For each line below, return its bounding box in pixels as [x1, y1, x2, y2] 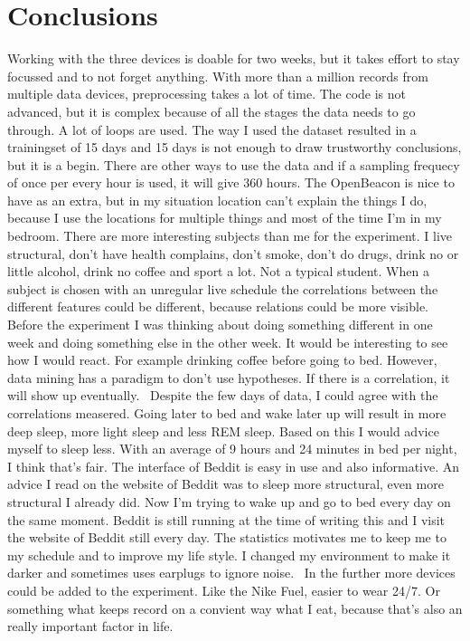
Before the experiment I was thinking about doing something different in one [7, 315, 433, 334]
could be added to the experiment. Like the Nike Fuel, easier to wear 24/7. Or [7, 580, 440, 599]
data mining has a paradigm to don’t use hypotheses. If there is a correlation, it [7, 368, 450, 387]
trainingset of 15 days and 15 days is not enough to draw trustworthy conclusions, [7, 138, 462, 157]
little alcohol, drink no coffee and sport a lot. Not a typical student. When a [7, 262, 429, 281]
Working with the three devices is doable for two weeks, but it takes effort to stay [7, 49, 460, 68]
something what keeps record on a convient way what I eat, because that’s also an [7, 598, 463, 617]
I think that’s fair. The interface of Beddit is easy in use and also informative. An [7, 456, 460, 475]
